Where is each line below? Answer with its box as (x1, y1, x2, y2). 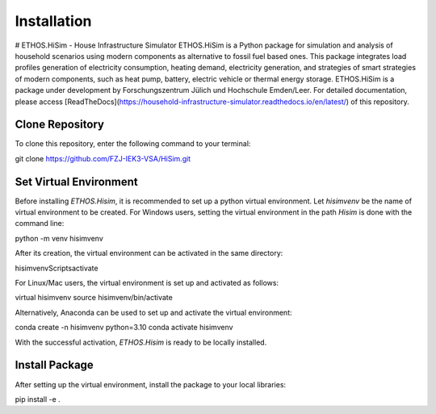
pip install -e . (15, 394, 61, 404)
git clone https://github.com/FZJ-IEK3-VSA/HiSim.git (15, 153, 191, 163)
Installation (15, 12, 92, 30)
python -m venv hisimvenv (15, 233, 104, 243)
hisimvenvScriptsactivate (15, 263, 99, 273)
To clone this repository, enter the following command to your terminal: (15, 139, 251, 148)
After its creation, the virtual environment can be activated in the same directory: (15, 249, 283, 258)
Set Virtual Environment (15, 174, 139, 189)
